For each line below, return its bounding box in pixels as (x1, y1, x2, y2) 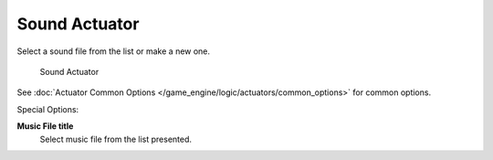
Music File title (16, 121, 74, 132)
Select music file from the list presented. (39, 133, 192, 144)
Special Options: (16, 103, 79, 114)
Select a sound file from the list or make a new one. (16, 46, 210, 57)
